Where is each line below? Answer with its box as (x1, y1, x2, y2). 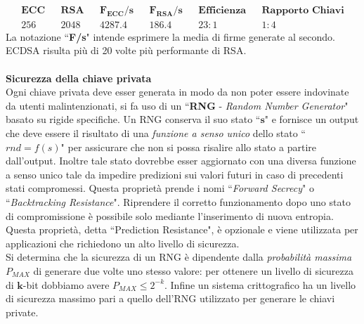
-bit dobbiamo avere (22, 277, 110, 292)
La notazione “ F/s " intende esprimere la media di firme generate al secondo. (6, 29, 335, 44)
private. (6, 304, 39, 319)
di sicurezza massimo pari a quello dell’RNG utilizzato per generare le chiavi (6, 291, 335, 306)
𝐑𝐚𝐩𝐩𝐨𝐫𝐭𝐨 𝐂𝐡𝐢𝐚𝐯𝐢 (261, 6, 344, 16)
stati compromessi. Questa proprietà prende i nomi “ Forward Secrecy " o (6, 181, 314, 195)
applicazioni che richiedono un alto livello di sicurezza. (6, 235, 240, 250)
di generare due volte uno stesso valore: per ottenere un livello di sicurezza (33, 263, 353, 278)
